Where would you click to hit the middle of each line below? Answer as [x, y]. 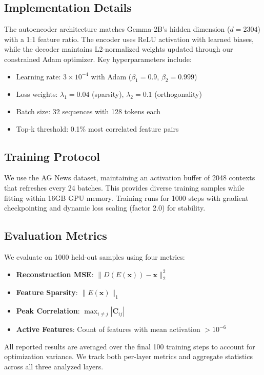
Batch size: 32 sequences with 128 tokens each [88, 111]
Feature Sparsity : [47, 292]
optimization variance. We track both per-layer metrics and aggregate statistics [129, 356]
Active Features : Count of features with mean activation [108, 329]
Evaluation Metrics [56, 235]
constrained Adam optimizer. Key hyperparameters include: [98, 59]
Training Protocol [52, 156]
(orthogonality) [178, 94]
